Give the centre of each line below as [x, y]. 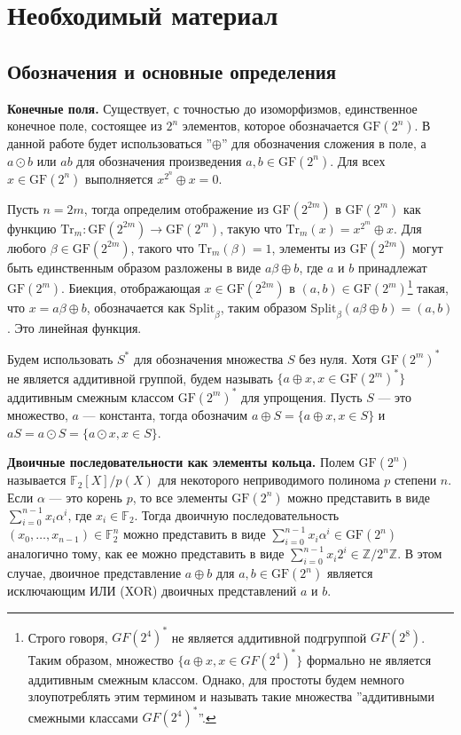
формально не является [369, 659]
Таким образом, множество [101, 659]
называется [37, 480]
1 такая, [428, 287]
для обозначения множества [208, 358]
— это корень [86, 497]
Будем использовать [60, 358]
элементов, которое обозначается [270, 126]
